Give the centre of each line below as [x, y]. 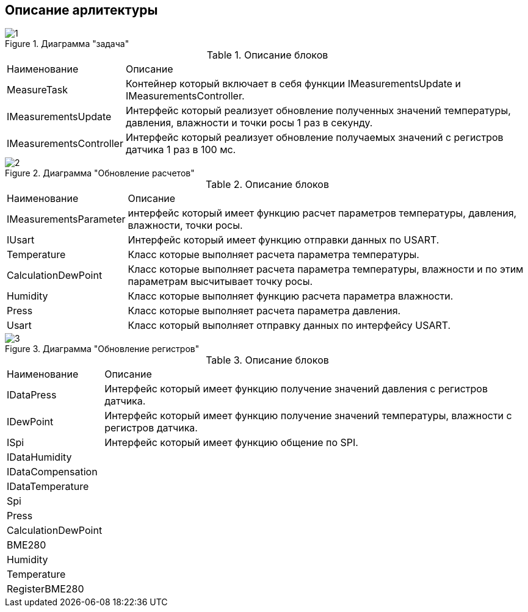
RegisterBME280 [45, 589]
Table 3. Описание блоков [267, 360]
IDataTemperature [48, 487]
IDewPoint [30, 422]
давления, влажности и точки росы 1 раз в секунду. [249, 123]
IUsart [21, 240]
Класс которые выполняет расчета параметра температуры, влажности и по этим [326, 269]
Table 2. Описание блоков [267, 185]
